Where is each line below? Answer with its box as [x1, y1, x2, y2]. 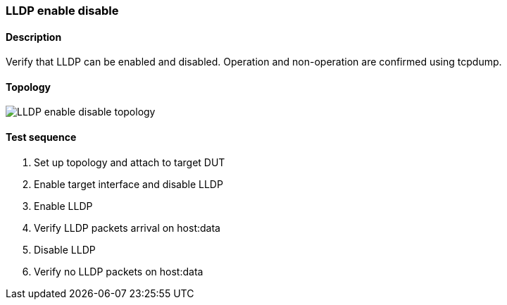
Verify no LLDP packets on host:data [34, 265, 204, 278]
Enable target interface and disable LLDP [34, 178, 223, 190]
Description [6, 30, 62, 43]
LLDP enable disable [6, 4, 119, 18]
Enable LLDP [34, 199, 93, 212]
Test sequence [6, 131, 77, 144]
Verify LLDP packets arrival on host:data [34, 221, 220, 234]
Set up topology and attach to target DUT [34, 156, 225, 168]
